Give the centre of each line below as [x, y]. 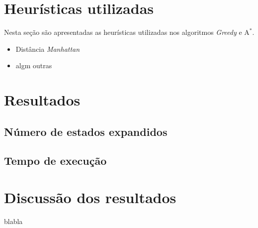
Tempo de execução [55, 161]
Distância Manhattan [48, 49]
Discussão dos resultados [90, 197]
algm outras [34, 65]
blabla [13, 221]
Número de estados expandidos [86, 131]
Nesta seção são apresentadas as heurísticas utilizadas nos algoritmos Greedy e [123, 32]
